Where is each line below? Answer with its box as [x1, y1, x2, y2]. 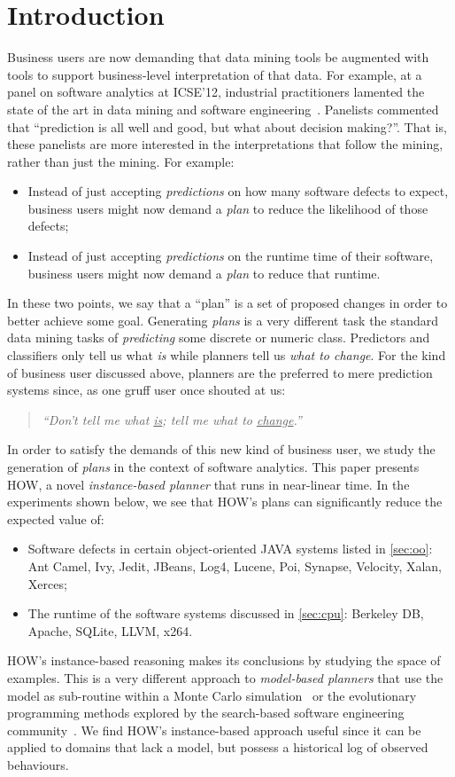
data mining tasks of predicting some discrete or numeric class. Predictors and [7, 328, 430, 347]
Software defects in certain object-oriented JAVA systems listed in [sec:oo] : [27, 539, 433, 558]
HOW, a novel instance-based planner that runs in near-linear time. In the [7, 475, 410, 493]
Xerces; [27, 574, 67, 593]
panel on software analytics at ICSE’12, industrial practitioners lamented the [7, 82, 425, 101]
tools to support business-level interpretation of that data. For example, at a [7, 65, 422, 83]
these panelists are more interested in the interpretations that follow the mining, [7, 135, 443, 153]
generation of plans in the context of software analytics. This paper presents [7, 458, 420, 475]
